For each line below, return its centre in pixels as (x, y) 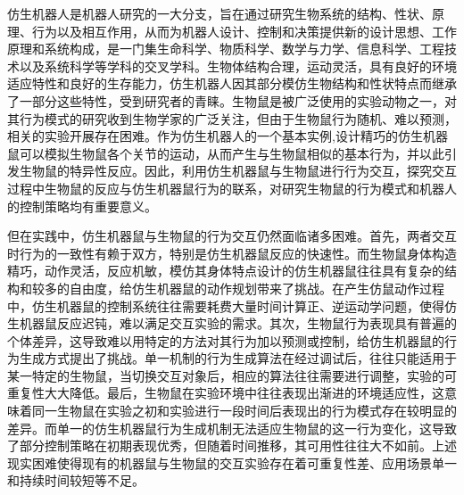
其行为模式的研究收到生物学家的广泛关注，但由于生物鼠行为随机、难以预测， (232, 118)
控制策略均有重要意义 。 (88, 206)
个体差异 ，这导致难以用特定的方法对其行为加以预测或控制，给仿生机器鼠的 (226, 340)
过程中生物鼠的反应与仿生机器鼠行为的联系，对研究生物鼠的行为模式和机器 (226, 188)
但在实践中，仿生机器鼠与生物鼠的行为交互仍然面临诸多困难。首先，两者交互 (232, 236)
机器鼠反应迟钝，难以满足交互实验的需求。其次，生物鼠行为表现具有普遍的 (238, 323)
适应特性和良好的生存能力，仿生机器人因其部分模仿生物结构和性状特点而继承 (232, 83)
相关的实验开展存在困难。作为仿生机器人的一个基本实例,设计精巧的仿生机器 (228, 136)
